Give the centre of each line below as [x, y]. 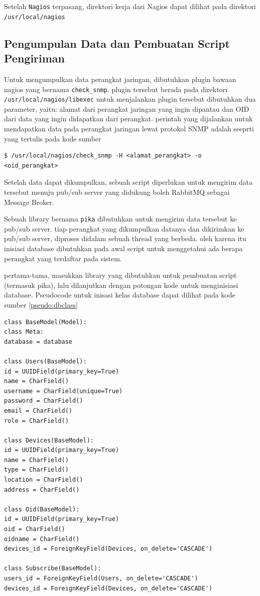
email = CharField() [38, 411]
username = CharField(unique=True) [63, 391]
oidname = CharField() [42, 539]
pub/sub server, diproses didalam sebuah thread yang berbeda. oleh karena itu [125, 238]
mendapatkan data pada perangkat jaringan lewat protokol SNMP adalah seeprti [129, 128]
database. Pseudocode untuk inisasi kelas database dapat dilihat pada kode [120, 295]
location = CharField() [44, 480]
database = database [38, 342]
